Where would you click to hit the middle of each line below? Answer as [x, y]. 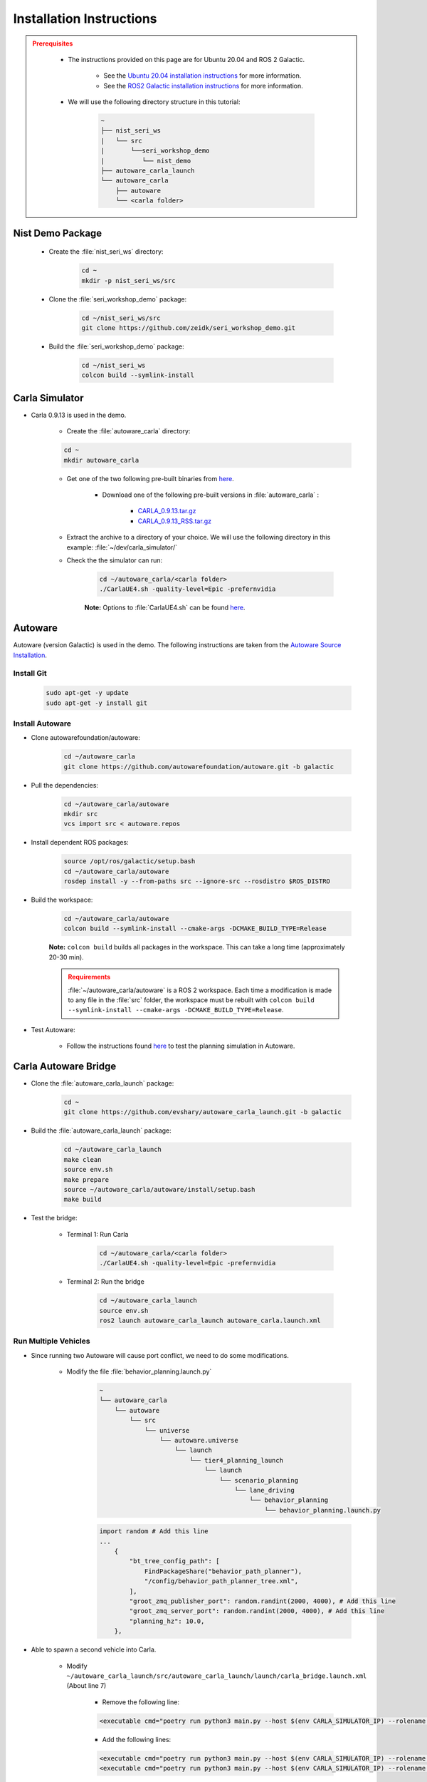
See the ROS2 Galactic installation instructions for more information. [204, 86]
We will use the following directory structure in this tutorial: [154, 102]
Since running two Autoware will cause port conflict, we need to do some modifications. [160, 1355]
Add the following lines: [137, 1739]
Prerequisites [53, 43]
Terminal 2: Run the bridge [106, 1282]
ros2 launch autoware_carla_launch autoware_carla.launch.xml [210, 1320]
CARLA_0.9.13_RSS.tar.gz [174, 521]
